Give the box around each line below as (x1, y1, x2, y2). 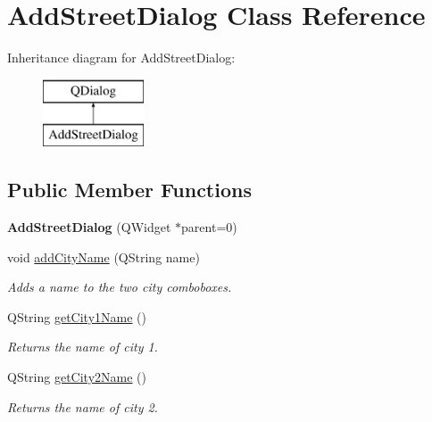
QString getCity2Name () (7, 368, 147, 386)
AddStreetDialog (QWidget (7, 218, 171, 236)
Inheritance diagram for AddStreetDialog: (7, 48, 236, 67)
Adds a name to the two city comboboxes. (7, 277, 232, 296)
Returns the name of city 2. (7, 397, 158, 416)
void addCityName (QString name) (7, 247, 200, 266)
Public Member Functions (7, 176, 252, 203)
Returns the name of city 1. (7, 337, 158, 356)
